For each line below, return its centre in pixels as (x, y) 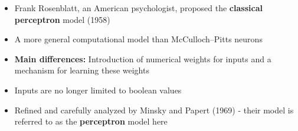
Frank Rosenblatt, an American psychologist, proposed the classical (138, 8)
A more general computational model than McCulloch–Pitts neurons (138, 39)
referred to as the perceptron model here (91, 121)
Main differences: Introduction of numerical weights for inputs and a (143, 58)
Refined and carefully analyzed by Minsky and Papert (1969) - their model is (154, 110)
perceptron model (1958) (62, 19)
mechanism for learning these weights (82, 70)
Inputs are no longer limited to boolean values (98, 90)
